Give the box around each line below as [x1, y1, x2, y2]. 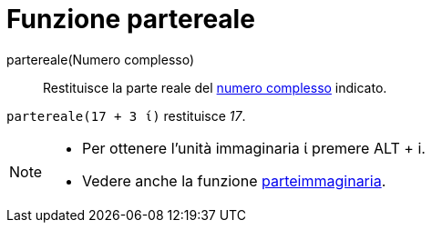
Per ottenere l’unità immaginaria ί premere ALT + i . [82, 138, 426, 157]
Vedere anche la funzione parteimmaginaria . [82, 171, 386, 190]
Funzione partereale [6, 4, 255, 35]
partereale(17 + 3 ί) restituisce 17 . [6, 107, 246, 124]
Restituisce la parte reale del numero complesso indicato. [43, 79, 387, 95]
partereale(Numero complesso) [6, 51, 195, 67]
